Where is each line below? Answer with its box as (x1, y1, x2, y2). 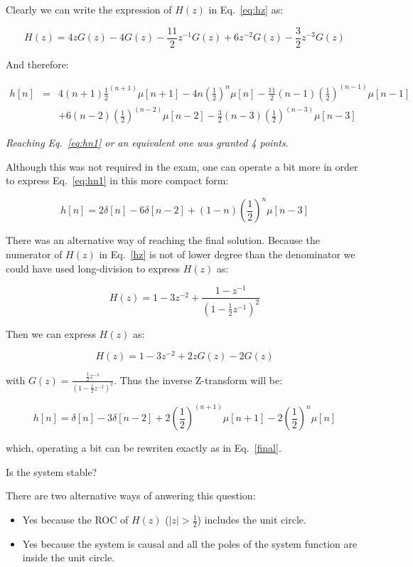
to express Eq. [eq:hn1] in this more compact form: (6, 173, 229, 188)
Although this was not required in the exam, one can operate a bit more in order (6, 159, 358, 174)
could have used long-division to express (6, 260, 180, 275)
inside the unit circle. (22, 550, 115, 565)
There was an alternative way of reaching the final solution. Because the (6, 233, 320, 248)
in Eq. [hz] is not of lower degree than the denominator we (99, 247, 355, 262)
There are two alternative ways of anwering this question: (6, 488, 256, 503)
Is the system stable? (6, 464, 97, 479)
